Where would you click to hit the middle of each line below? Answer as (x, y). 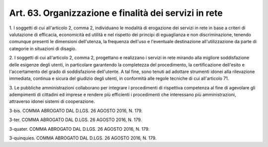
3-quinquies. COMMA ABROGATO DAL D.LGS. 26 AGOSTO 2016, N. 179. (83, 138)
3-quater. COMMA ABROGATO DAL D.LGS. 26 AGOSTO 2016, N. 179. (79, 129)
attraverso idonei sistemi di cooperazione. (52, 101)
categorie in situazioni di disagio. (43, 48)
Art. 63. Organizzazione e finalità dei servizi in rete (116, 13)
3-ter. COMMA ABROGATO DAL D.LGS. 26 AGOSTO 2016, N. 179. (76, 120)
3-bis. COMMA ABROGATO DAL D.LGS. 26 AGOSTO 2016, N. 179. (76, 110)
